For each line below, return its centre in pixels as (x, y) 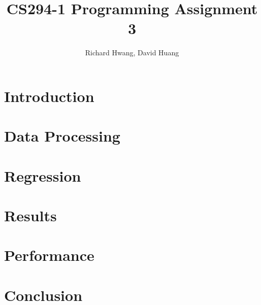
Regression (43, 175)
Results (30, 215)
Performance (49, 255)
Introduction (49, 96)
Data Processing (62, 136)
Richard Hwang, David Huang (132, 53)
